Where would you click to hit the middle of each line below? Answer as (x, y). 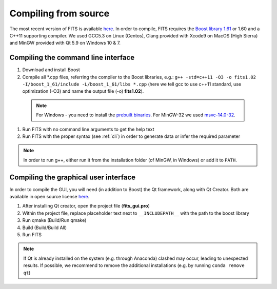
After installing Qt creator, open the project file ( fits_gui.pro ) (86, 206)
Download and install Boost (51, 70)
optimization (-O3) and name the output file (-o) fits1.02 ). (83, 91)
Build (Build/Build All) (44, 228)
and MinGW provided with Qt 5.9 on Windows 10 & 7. (65, 43)
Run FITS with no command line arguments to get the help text (88, 129)
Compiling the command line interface (72, 58)
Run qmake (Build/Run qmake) (54, 220)
